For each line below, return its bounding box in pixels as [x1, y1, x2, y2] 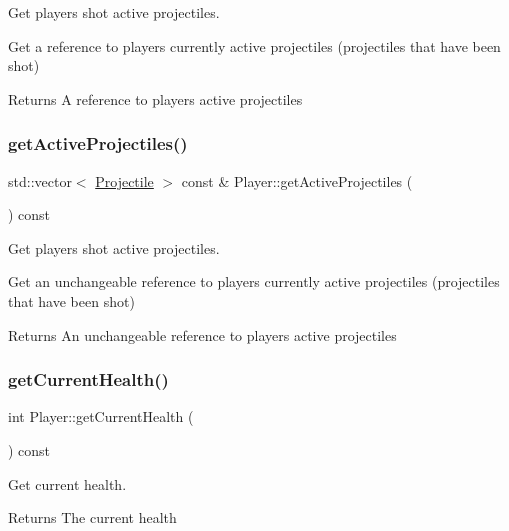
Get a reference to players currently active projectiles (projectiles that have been [8, 35, 501, 56]
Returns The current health [8, 507, 177, 528]
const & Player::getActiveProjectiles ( [181, 170, 413, 191]
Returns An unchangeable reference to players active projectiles [8, 324, 397, 345]
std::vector [8, 170, 72, 191]
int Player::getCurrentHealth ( [8, 406, 194, 427]
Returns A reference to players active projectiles [8, 88, 303, 109]
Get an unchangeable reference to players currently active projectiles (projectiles [8, 271, 500, 292]
